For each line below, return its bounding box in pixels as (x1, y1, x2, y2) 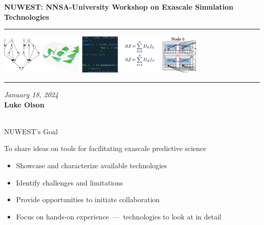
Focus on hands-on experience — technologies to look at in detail (16, 211, 221, 221)
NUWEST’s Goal (4, 126, 58, 136)
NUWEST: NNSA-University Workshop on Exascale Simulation (4, 1, 234, 12)
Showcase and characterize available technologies (16, 160, 168, 170)
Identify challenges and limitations (16, 177, 123, 188)
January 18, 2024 (4, 89, 59, 99)
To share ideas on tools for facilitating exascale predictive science (4, 143, 207, 154)
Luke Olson (4, 99, 45, 109)
